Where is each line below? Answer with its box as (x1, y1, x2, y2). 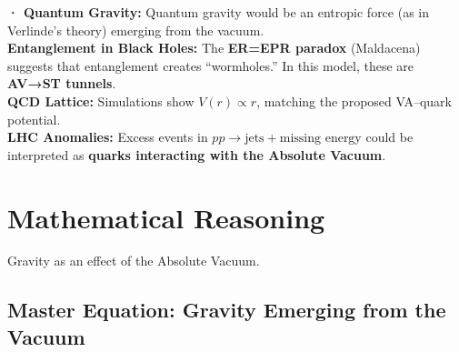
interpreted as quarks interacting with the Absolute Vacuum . (7, 145, 386, 164)
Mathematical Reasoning (7, 198, 325, 236)
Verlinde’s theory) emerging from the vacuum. (7, 20, 264, 39)
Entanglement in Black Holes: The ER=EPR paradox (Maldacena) (7, 38, 421, 57)
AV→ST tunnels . (7, 74, 116, 93)
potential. (7, 109, 61, 128)
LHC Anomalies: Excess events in (7, 127, 208, 146)
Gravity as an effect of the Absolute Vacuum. (7, 251, 260, 270)
